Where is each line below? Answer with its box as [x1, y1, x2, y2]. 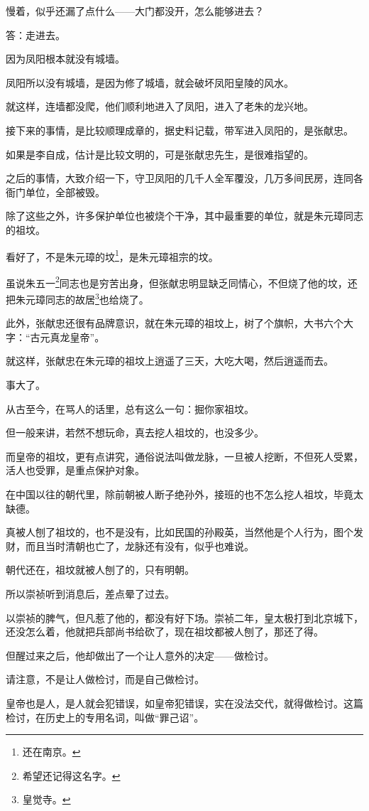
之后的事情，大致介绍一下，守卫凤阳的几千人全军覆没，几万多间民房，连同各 [6, 171, 363, 186]
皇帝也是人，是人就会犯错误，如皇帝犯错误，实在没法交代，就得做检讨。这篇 [6, 695, 363, 710]
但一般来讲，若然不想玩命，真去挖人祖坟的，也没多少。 [6, 425, 264, 440]
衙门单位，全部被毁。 [6, 184, 105, 199]
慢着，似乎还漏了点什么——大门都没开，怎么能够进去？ [6, 4, 264, 18]
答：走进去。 [6, 27, 65, 42]
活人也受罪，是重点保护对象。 [6, 463, 145, 478]
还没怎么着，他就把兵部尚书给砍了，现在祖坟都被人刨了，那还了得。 [6, 624, 324, 639]
